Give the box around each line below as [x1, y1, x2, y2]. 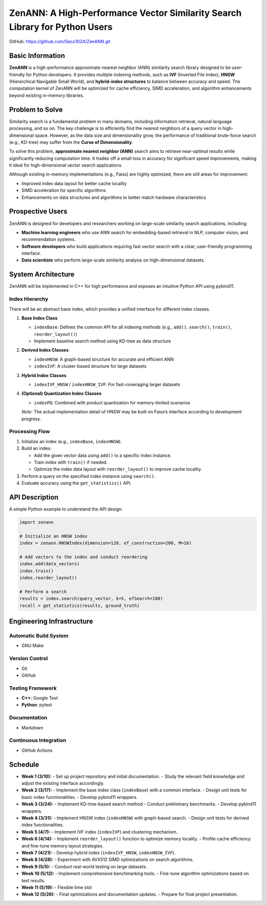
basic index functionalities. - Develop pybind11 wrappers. [21, 794, 138, 800]
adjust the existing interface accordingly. [21, 780, 105, 786]
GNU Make [21, 643, 44, 648]
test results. [21, 877, 45, 883]
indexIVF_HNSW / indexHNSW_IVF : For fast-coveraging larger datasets [34, 382, 180, 388]
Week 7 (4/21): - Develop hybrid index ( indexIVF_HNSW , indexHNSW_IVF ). [21, 849, 176, 855]
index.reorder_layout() [19, 575, 78, 581]
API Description [9, 493, 59, 501]
